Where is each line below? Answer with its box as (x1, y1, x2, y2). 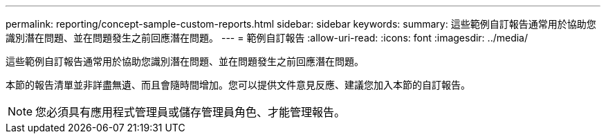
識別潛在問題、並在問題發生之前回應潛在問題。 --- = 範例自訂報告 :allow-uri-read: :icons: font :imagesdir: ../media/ (6, 32, 529, 44)
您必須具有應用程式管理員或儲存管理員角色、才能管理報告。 (35, 105, 346, 119)
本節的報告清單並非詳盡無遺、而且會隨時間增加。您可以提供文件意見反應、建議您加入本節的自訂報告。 (6, 79, 470, 91)
